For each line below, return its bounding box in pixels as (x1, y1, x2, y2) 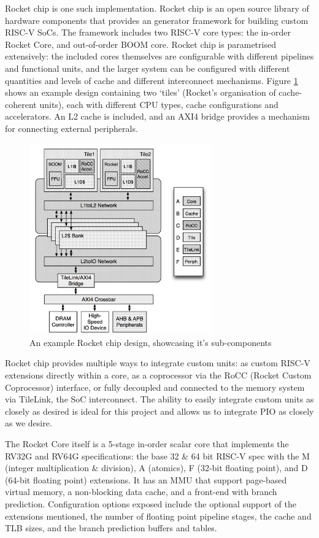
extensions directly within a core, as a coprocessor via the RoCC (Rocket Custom (5, 369, 312, 382)
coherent (5, 98, 37, 110)
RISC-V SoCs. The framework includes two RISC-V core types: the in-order (5, 26, 291, 39)
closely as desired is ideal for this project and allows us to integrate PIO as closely (5, 404, 314, 417)
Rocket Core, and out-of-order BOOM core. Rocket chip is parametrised (5, 37, 276, 50)
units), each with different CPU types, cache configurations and (39, 98, 279, 110)
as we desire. (5, 417, 52, 429)
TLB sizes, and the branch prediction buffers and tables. (5, 521, 217, 534)
